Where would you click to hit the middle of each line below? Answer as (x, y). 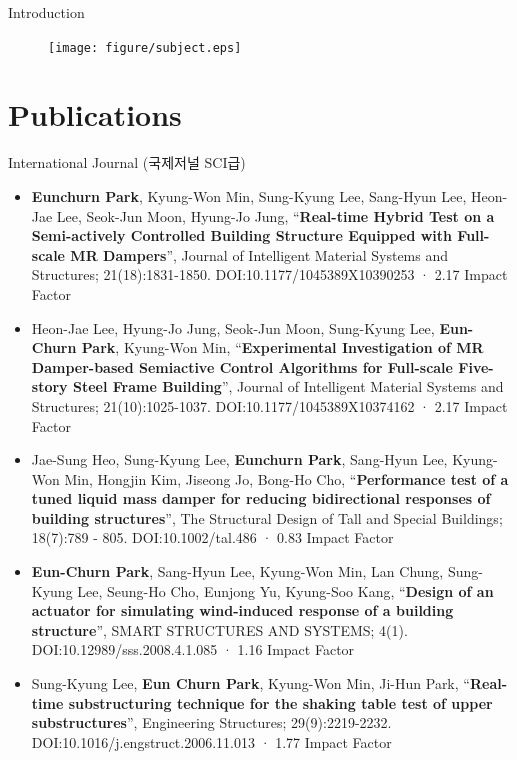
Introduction (46, 12)
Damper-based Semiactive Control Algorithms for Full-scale (242, 366)
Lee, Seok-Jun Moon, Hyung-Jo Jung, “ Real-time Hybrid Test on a (275, 215)
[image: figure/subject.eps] (145, 47)
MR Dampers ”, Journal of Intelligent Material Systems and (259, 254)
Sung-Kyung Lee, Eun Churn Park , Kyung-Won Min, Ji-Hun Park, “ (250, 683)
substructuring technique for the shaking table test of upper (280, 702)
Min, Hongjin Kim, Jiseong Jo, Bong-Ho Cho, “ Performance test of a (286, 478)
